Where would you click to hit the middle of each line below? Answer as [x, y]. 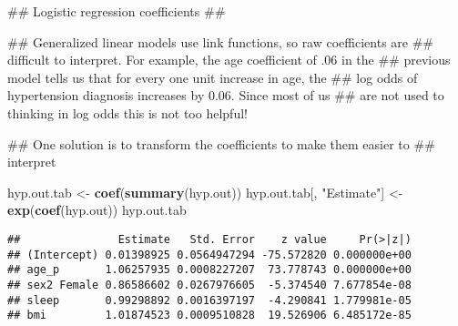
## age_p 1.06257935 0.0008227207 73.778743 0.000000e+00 [209, 270]
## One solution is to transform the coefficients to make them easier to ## [221, 143]
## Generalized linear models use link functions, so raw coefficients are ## [221, 41]
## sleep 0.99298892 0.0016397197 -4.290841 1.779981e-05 [209, 300]
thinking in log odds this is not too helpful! [127, 112]
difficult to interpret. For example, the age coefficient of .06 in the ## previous [229, 60]
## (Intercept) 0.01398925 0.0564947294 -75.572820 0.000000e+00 [209, 255]
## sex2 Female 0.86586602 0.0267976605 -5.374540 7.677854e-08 [209, 285]
